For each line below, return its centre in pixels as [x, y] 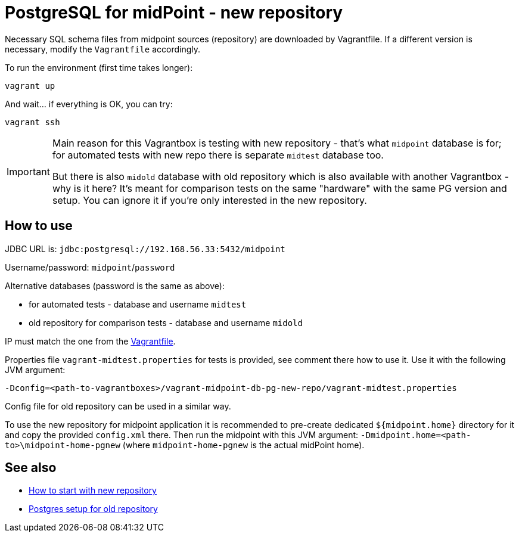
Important [28, 171]
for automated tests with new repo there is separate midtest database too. [218, 155]
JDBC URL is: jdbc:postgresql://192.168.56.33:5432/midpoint [145, 249]
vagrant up [30, 86]
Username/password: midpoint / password [90, 267]
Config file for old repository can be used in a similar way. [118, 406]
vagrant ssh [32, 122]
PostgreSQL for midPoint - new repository [174, 13]
